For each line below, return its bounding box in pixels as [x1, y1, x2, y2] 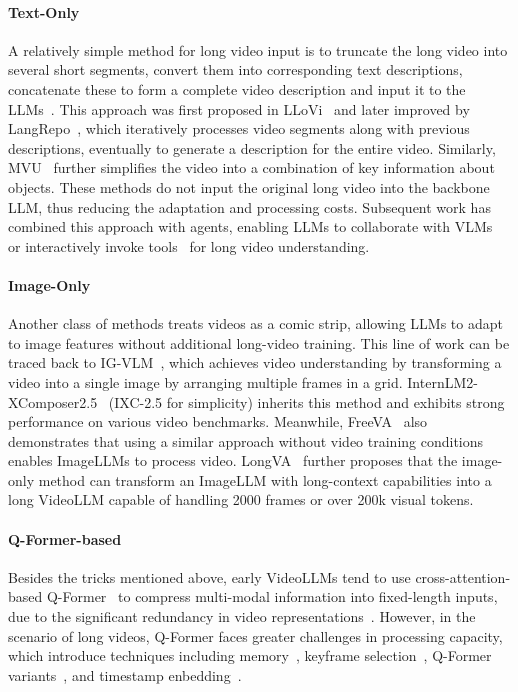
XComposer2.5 [8, 391, 98, 412]
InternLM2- [407, 371, 478, 392]
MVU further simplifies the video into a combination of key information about [8, 157, 495, 178]
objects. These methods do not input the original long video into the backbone [8, 176, 490, 197]
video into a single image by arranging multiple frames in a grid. [8, 371, 403, 392]
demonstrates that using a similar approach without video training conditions [8, 430, 484, 451]
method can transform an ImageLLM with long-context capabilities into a [38, 469, 492, 490]
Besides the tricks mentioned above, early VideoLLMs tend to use [8, 566, 411, 587]
